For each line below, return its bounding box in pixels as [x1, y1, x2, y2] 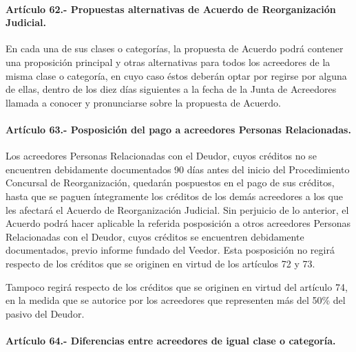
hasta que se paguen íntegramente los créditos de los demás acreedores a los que [6, 188, 343, 203]
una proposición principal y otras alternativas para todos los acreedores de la [6, 54, 331, 69]
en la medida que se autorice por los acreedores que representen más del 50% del [6, 293, 346, 307]
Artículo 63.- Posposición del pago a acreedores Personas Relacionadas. [6, 122, 351, 136]
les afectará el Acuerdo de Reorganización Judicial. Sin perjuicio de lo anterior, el [6, 202, 349, 217]
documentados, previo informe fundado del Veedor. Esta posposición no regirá [6, 243, 335, 257]
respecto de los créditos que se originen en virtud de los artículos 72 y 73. [6, 256, 315, 270]
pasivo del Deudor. [6, 306, 85, 320]
